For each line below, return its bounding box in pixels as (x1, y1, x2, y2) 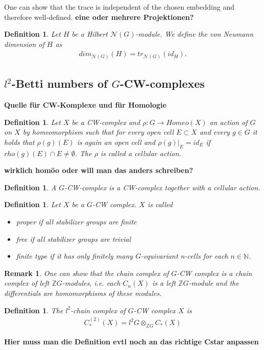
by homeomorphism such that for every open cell (22, 127, 174, 137)
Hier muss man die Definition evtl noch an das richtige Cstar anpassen (4, 336, 259, 346)
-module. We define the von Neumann (135, 29, 254, 39)
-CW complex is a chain (177, 267, 252, 278)
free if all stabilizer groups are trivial (16, 233, 131, 244)
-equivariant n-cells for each (141, 251, 228, 261)
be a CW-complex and (71, 116, 140, 127)
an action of (209, 116, 248, 127)
